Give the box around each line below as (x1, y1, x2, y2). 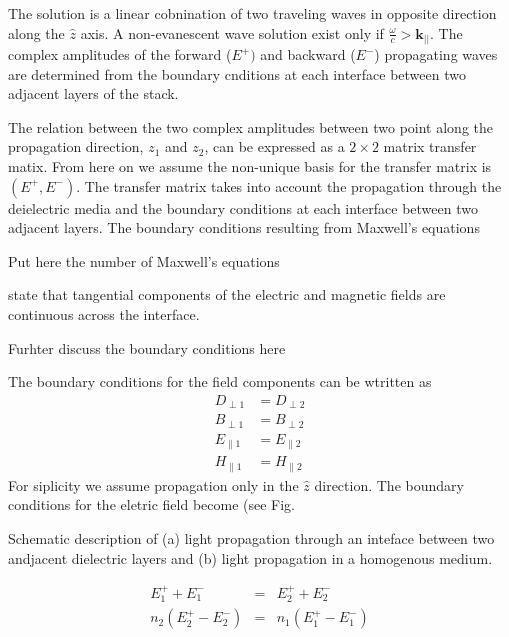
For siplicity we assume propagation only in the (8, 474, 299, 495)
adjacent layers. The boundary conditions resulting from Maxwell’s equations (8, 217, 480, 238)
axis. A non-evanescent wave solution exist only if (80, 22, 384, 43)
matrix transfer (383, 136, 477, 157)
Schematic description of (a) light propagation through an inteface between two (8, 527, 495, 548)
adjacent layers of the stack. (8, 83, 179, 104)
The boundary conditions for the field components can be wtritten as (8, 371, 432, 392)
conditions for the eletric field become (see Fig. (8, 494, 296, 515)
